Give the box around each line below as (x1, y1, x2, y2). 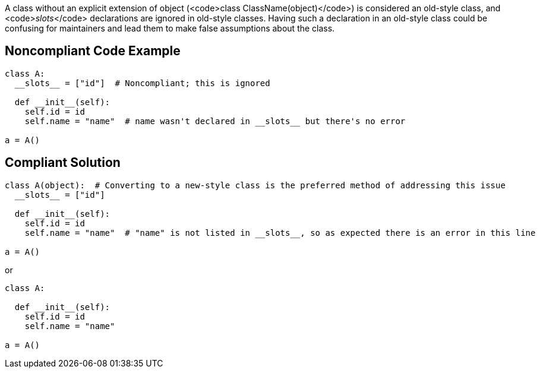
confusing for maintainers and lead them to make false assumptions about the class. (5, 23, 335, 33)
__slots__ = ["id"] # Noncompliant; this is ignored (14, 78, 270, 88)
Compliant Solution (5, 155, 121, 170)
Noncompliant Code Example (5, 43, 181, 59)
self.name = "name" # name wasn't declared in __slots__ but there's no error (24, 116, 406, 126)
